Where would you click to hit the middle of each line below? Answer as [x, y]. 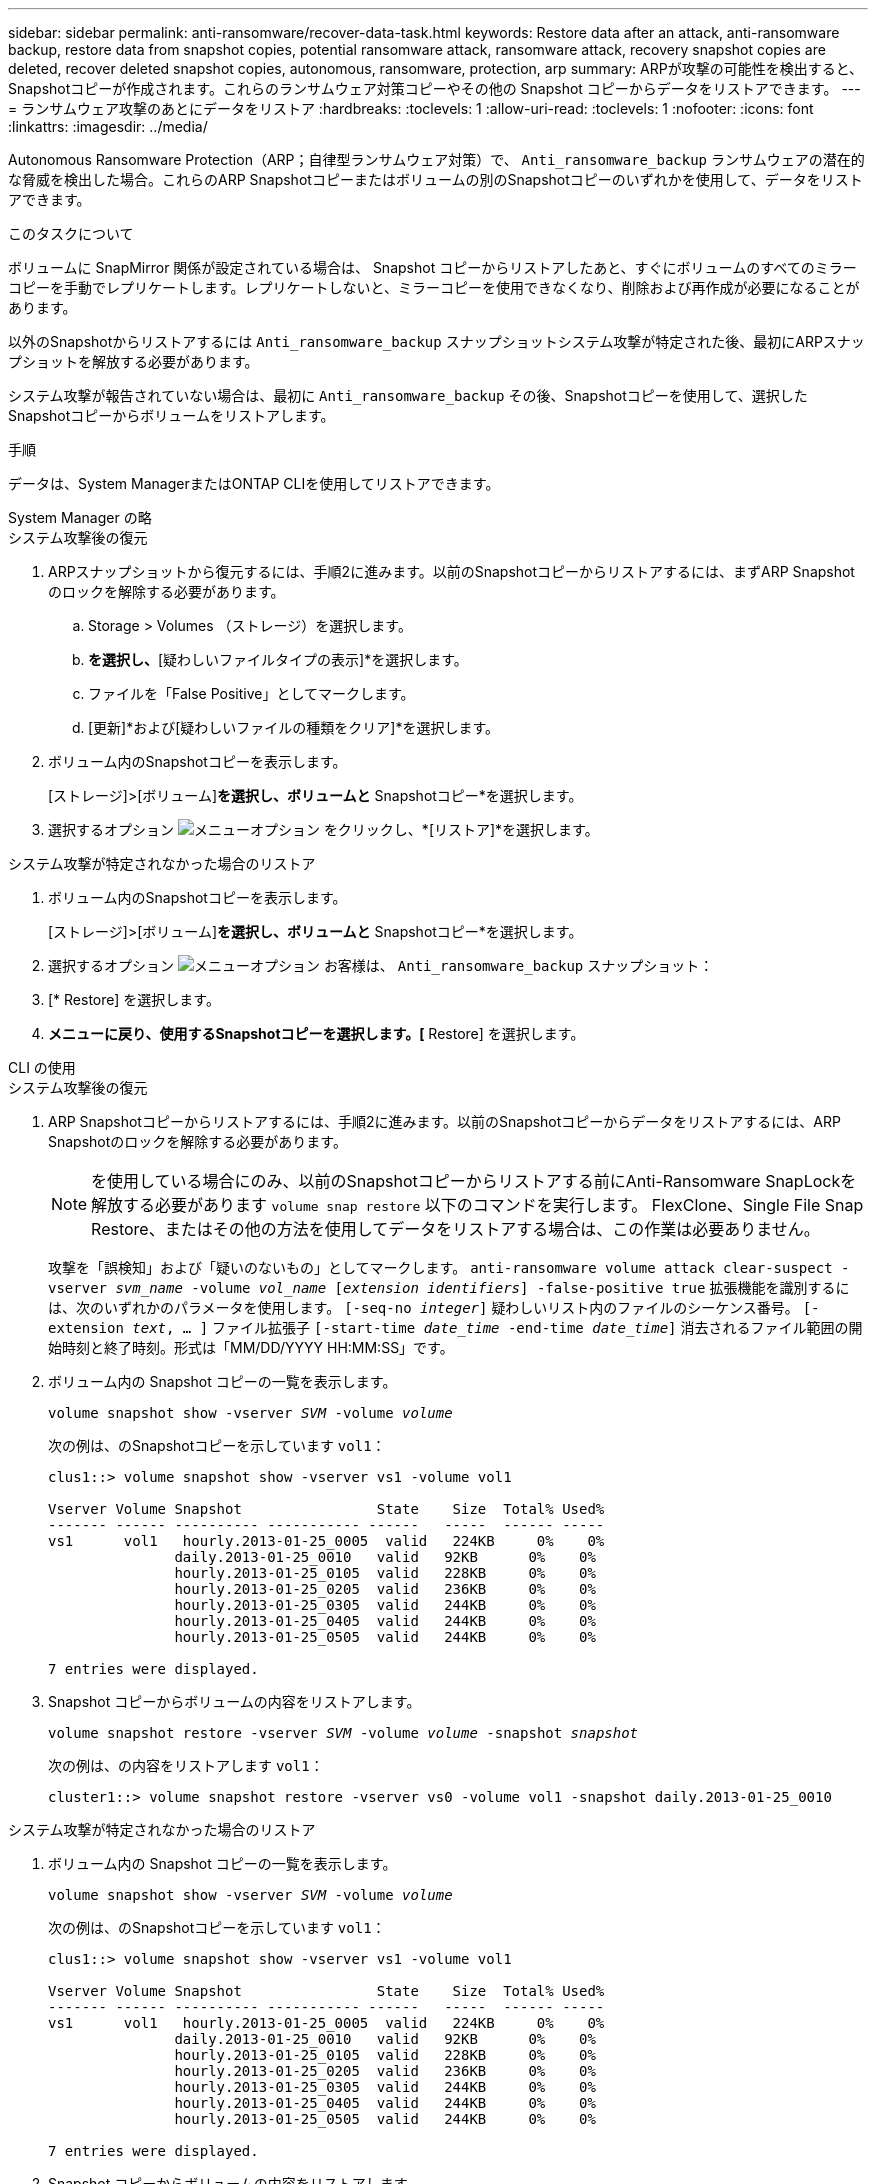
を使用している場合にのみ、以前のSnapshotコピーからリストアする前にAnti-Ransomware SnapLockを [474, 1181]
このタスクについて [71, 233]
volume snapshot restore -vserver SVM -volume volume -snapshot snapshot [343, 1733]
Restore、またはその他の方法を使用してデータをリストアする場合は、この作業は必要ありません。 [455, 1229]
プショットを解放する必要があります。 [133, 361]
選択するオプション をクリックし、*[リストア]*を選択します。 [323, 829]
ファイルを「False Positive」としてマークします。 [251, 693]
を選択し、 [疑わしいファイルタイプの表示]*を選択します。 [278, 659]
